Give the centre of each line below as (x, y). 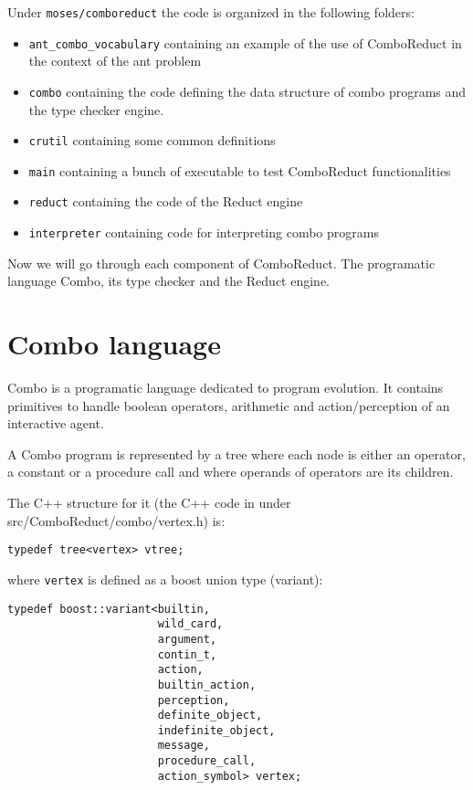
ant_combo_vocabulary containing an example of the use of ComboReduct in (245, 42)
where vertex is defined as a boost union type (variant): (165, 579)
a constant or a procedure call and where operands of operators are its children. (231, 472)
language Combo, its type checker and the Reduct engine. (169, 281)
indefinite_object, (216, 730)
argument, (187, 639)
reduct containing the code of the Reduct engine (166, 201)
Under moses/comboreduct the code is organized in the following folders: (211, 12)
